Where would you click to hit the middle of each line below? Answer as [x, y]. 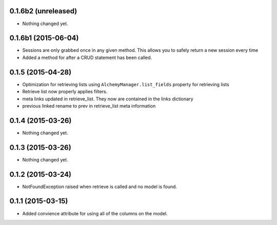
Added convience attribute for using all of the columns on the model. [95, 213]
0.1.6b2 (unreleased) [43, 11]
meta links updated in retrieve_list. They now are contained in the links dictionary [108, 99]
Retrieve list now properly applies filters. [65, 92]
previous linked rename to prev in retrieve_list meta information [89, 106]
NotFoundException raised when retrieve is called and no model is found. [100, 187]
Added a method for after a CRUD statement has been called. [87, 57]
